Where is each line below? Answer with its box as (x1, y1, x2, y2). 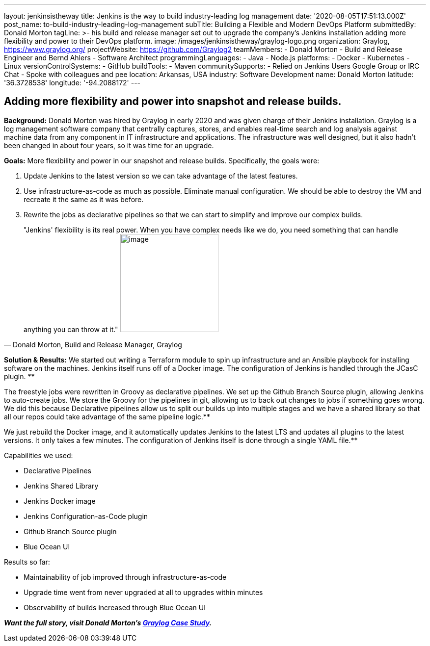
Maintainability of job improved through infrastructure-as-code (24, 572, 227, 581)
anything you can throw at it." (24, 325, 118, 334)
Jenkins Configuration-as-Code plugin (24, 512, 148, 520)
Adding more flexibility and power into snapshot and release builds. (4, 95, 342, 108)
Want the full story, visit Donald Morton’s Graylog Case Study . (4, 618, 212, 627)
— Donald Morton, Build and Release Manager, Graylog (4, 340, 182, 349)
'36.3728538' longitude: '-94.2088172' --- (4, 78, 141, 87)
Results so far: (4, 557, 50, 566)
